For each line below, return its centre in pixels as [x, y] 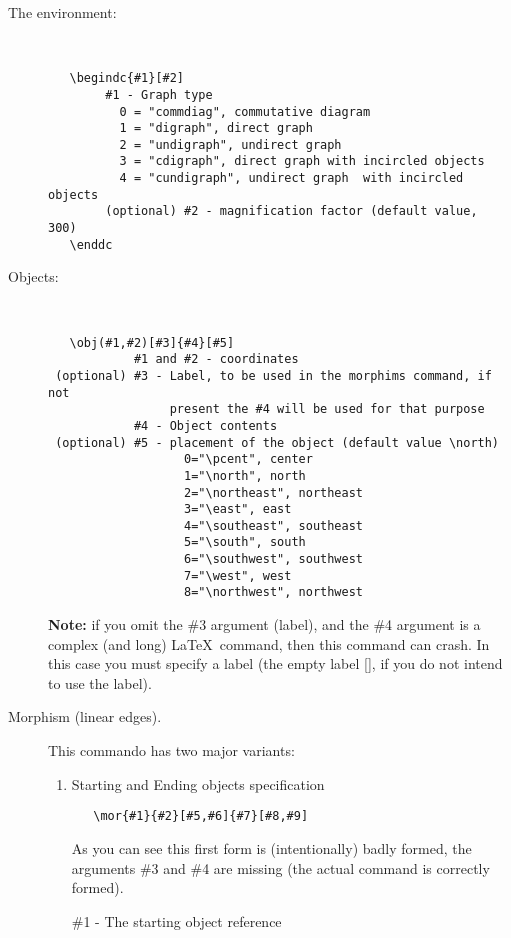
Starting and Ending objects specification [198, 783]
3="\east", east [238, 509]
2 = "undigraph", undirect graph [230, 144]
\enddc [91, 244]
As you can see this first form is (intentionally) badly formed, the [271, 847]
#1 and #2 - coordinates [216, 359]
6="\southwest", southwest [274, 559]
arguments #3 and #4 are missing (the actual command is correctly [280, 867]
